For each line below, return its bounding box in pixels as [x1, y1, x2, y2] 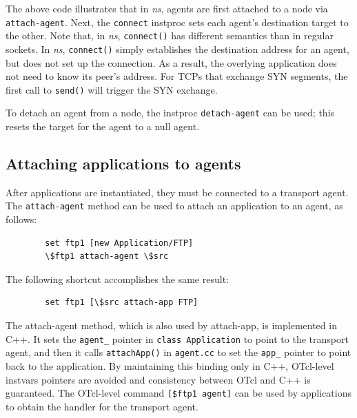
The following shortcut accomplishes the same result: [6, 271, 229, 286]
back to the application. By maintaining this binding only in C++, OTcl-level [6, 358, 334, 373]
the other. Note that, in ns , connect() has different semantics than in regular [6, 28, 334, 43]
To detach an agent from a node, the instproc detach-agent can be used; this [6, 105, 335, 120]
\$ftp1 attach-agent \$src [45, 251, 169, 262]
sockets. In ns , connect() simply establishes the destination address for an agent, [6, 41, 349, 56]
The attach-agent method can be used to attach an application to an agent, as [6, 198, 343, 213]
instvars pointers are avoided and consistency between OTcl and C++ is [6, 372, 311, 386]
